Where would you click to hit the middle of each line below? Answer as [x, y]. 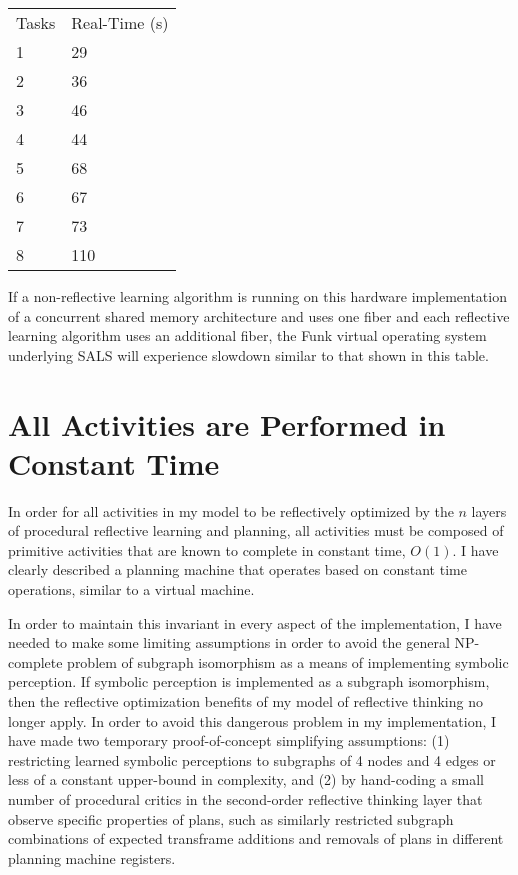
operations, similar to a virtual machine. [131, 589]
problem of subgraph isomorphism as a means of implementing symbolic [288, 661]
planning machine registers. [92, 857]
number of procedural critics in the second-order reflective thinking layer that [245, 799]
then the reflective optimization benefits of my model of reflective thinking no [245, 701]
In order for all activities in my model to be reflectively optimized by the [231, 510]
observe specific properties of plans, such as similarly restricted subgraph [231, 818]
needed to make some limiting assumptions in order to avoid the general [229, 642]
